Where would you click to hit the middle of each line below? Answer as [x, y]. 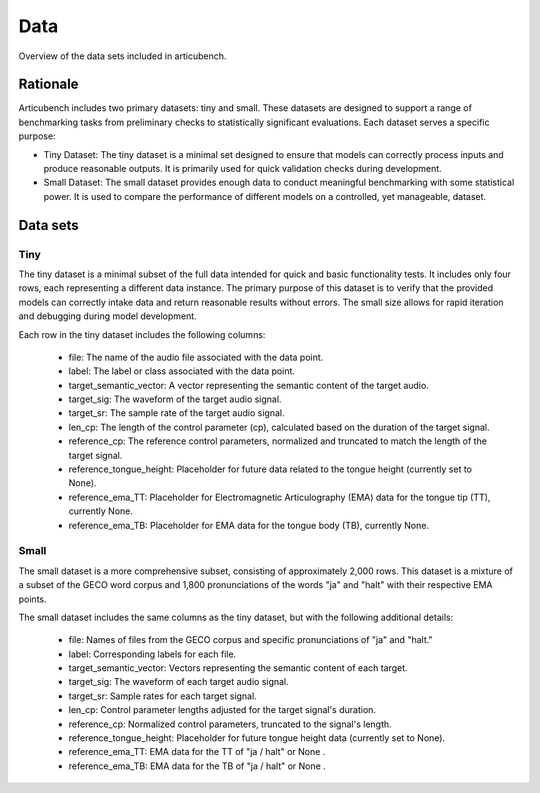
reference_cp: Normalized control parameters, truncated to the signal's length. [230, 724]
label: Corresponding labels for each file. [152, 654]
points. [32, 599]
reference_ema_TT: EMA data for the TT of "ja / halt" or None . [197, 752]
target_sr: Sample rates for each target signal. [162, 696]
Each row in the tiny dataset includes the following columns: [142, 334]
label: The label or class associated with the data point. [181, 371]
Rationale [48, 84]
